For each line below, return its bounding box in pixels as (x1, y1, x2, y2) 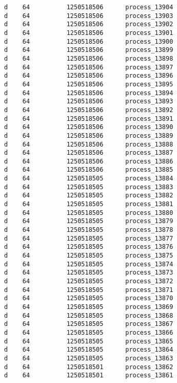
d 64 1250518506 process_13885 (4, 166, 173, 174)
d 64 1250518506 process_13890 (4, 123, 173, 131)
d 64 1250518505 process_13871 (4, 286, 173, 294)
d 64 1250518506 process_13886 (4, 157, 173, 165)
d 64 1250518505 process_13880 (4, 209, 173, 216)
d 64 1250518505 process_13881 (4, 200, 173, 208)
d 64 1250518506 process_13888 (4, 140, 173, 148)
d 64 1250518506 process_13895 (4, 80, 173, 88)
